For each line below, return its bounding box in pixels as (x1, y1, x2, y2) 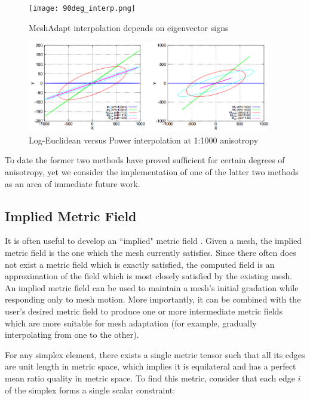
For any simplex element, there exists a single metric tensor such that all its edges (5, 348, 305, 361)
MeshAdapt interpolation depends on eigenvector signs (29, 21, 229, 33)
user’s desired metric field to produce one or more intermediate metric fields (5, 305, 283, 317)
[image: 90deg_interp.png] (29, 4, 136, 13)
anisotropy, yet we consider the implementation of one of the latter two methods (5, 166, 299, 178)
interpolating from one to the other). (5, 328, 139, 341)
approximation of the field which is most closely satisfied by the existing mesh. (5, 270, 293, 282)
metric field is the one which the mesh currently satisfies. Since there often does (5, 246, 296, 259)
